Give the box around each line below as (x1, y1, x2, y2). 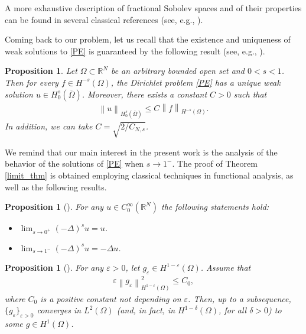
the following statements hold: (161, 200, 269, 213)
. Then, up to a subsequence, (188, 292, 291, 304)
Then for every (5, 76, 58, 88)
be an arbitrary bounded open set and (110, 64, 245, 77)
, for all (219, 304, 247, 316)
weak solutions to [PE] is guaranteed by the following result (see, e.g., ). (5, 44, 265, 57)
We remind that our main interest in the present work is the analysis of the (5, 145, 278, 158)
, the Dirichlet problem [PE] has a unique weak (110, 76, 281, 88)
